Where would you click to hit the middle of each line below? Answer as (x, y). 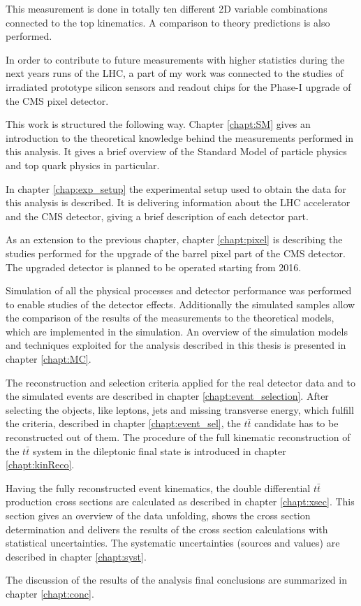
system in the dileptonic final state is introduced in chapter (159, 450)
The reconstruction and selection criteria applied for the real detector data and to (180, 382)
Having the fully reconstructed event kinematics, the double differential (158, 488)
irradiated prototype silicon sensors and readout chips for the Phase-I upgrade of (178, 86)
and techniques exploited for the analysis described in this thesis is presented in (176, 345)
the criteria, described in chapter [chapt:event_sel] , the (123, 423)
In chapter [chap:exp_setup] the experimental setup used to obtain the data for (176, 188)
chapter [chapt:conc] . (50, 593)
